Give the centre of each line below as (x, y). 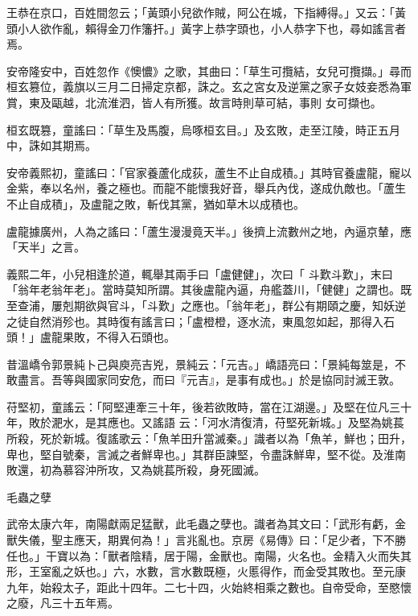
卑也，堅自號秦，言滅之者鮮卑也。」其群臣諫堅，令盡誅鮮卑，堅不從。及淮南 (206, 454)
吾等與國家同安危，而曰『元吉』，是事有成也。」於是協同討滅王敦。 (225, 380)
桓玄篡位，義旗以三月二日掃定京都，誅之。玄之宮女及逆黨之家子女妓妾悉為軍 (209, 87)
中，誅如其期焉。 (51, 145)
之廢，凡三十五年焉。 (63, 603)
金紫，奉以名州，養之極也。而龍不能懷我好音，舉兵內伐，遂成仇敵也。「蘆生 (206, 188)
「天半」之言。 (46, 247)
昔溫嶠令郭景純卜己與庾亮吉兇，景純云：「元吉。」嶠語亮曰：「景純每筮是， (201, 364)
